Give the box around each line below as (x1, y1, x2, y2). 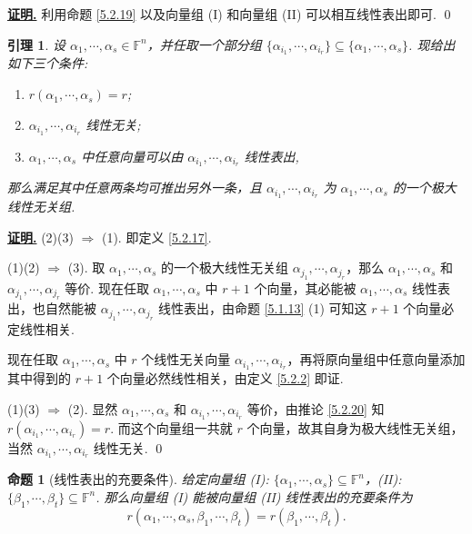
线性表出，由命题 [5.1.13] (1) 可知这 (158, 299, 367, 318)
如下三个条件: (7, 54, 88, 73)
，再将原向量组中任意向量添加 (286, 350, 466, 369)
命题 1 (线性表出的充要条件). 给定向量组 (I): (7, 470, 269, 489)
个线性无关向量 (141, 350, 231, 369)
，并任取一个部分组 (146, 35, 262, 54)
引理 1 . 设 (7, 35, 65, 54)
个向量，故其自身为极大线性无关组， (246, 418, 464, 437)
